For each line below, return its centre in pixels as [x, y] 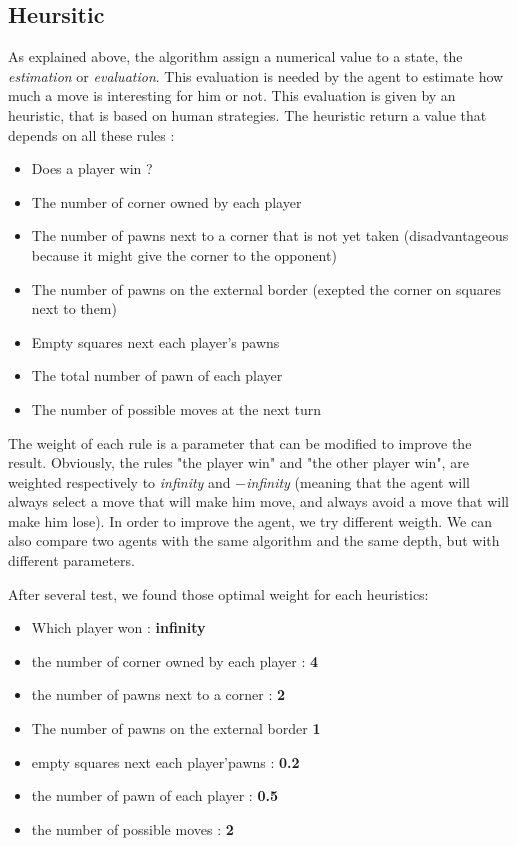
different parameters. [71, 560]
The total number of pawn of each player [157, 375]
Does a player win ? [92, 168]
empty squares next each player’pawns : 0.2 [165, 761]
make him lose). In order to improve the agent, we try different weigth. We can [250, 520]
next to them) [74, 308]
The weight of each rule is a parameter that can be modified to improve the [240, 442]
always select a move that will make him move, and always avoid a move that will [259, 501]
